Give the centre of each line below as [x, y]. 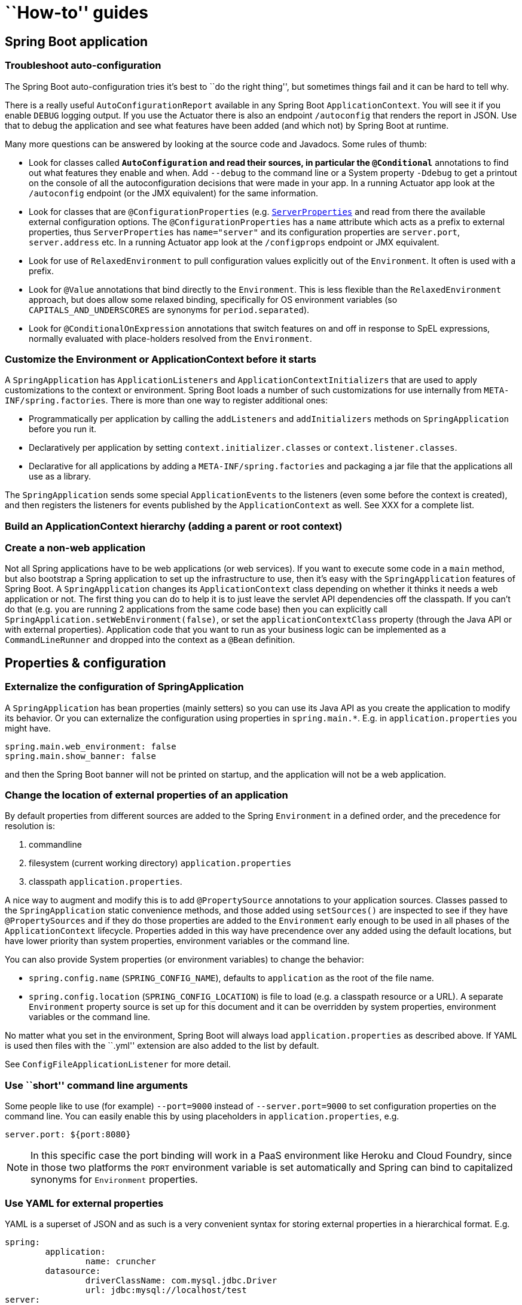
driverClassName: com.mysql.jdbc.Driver [181, 1280]
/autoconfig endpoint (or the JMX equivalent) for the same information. [174, 193]
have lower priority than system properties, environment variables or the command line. [177, 941]
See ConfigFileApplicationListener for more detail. [118, 1064]
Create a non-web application [75, 548]
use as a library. [60, 477]
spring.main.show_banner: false [80, 756]
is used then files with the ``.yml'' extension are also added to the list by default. [162, 1046]
